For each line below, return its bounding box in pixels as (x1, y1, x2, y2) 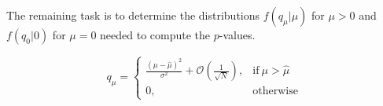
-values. (219, 27, 256, 42)
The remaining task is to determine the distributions (6, 7, 260, 23)
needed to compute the (100, 27, 211, 42)
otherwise (252, 86, 298, 97)
